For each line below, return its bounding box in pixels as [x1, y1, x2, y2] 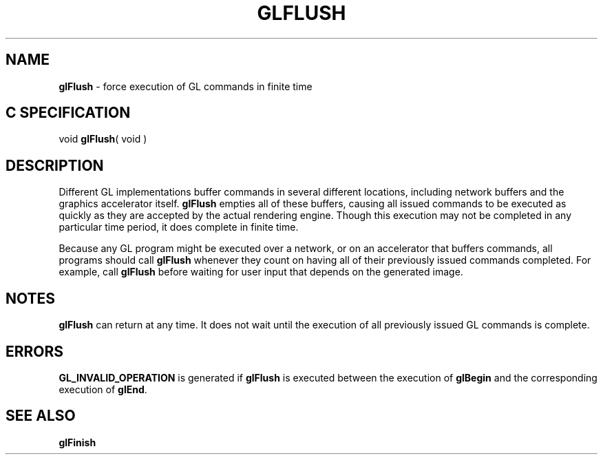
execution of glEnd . [59, 383, 147, 395]
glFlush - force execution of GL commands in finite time [59, 80, 313, 92]
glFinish [59, 436, 96, 448]
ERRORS [6, 342, 64, 360]
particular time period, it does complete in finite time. [59, 221, 299, 233]
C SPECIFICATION [6, 104, 131, 122]
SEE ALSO [6, 407, 76, 425]
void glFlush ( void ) [59, 133, 147, 145]
